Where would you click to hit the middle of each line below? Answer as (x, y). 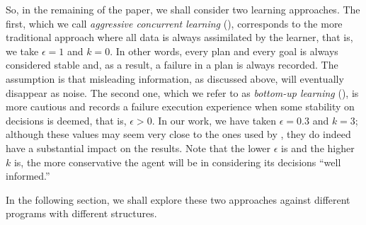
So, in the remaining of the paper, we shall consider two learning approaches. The (183, 9)
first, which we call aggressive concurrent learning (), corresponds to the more (174, 23)
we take (22, 51)
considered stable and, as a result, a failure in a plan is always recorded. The (172, 65)
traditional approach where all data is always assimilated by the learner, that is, (179, 37)
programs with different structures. (81, 213)
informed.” (28, 176)
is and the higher (318, 148)
